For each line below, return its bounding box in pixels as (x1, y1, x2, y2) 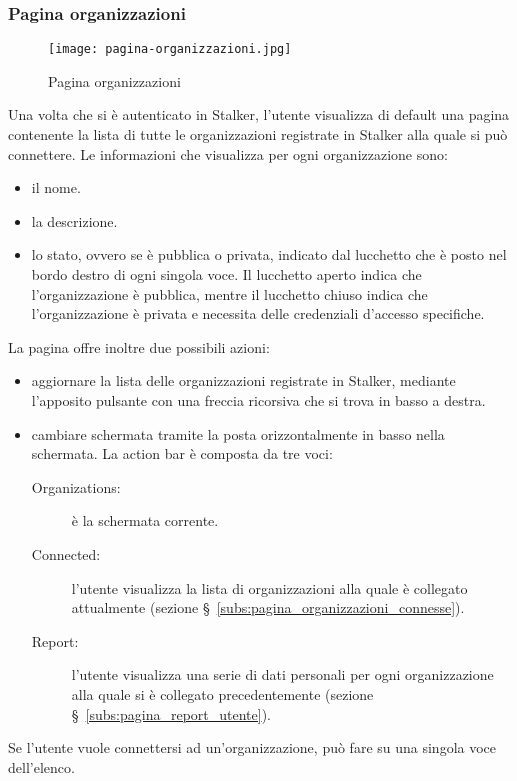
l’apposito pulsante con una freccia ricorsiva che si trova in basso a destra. (31, 390, 486, 410)
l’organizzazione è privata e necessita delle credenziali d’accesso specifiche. (31, 303, 485, 324)
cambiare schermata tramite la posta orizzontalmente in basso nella (31, 423, 445, 444)
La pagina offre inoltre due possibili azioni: (8, 336, 270, 357)
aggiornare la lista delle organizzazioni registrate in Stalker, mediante (31, 370, 456, 391)
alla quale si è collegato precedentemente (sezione (71, 683, 374, 704)
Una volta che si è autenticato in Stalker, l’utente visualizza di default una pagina (8, 104, 510, 125)
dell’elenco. (8, 756, 75, 777)
